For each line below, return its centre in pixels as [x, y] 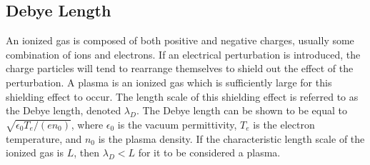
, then [87, 152]
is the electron [284, 124]
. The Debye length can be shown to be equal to [241, 110]
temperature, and [44, 138]
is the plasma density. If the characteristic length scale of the [231, 138]
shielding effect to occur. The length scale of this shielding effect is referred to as [182, 96]
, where [87, 124]
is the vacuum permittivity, [177, 124]
